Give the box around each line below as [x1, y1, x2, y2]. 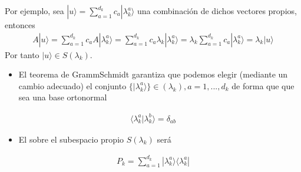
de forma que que [231, 79, 295, 92]
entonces [5, 19, 35, 31]
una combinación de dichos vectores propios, [137, 5, 297, 16]
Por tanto [5, 48, 39, 60]
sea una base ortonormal [18, 91, 107, 103]
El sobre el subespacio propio [18, 133, 124, 145]
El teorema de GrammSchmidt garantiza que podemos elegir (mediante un [18, 68, 288, 80]
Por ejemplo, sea [5, 5, 64, 16]
